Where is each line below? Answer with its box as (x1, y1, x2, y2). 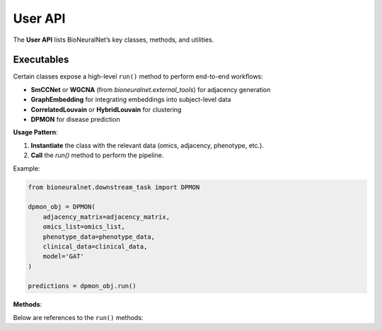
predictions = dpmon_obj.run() (28, 282, 137, 290)
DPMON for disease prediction (30, 115, 120, 124)
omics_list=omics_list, (42, 223, 125, 231)
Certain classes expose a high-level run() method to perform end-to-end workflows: (13, 72, 263, 81)
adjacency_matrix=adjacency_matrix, (42, 212, 170, 221)
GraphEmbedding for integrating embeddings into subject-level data (30, 96, 231, 104)
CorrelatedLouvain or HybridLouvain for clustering (30, 105, 182, 113)
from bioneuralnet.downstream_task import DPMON (28, 183, 200, 191)
